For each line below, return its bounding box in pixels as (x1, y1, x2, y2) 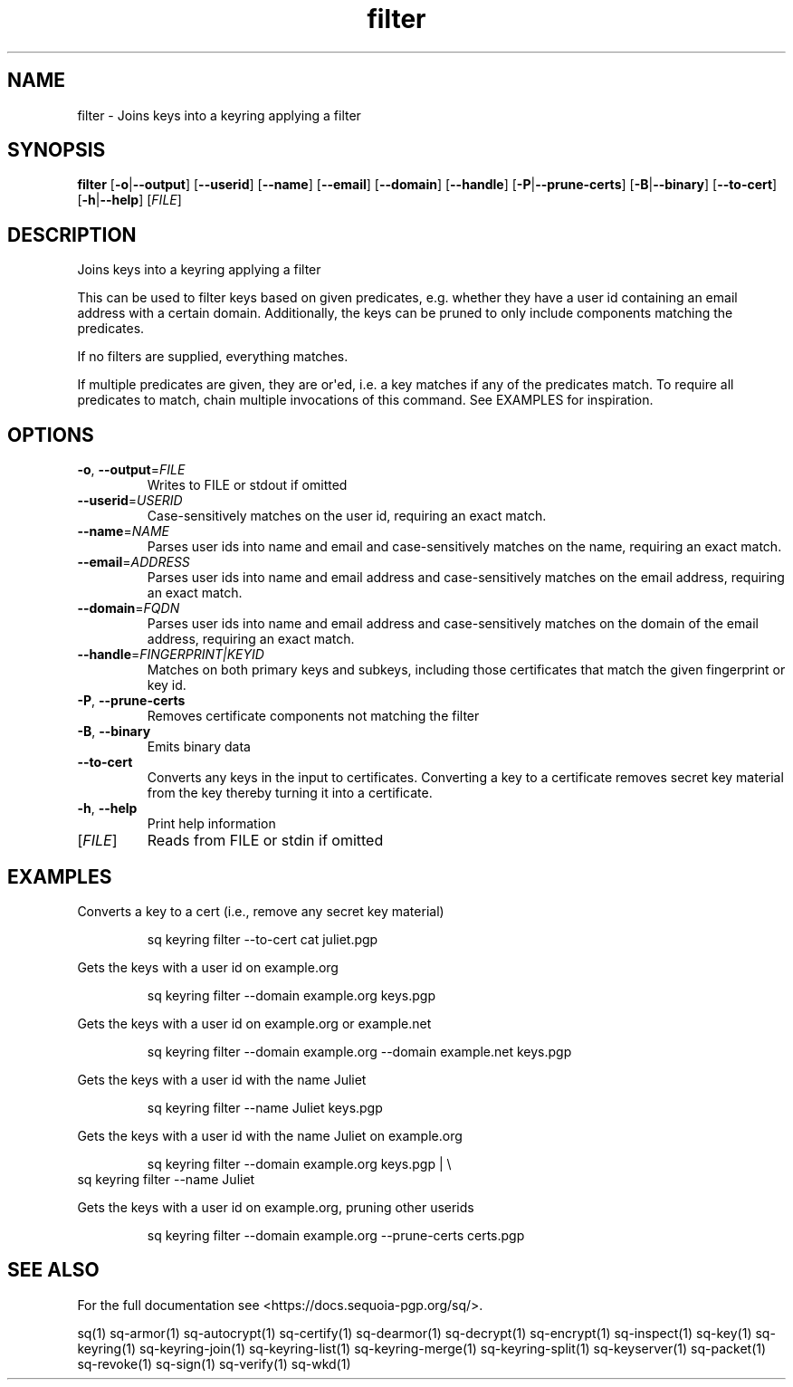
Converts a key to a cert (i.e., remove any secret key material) (77, 903, 444, 919)
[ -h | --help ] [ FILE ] (77, 192, 182, 208)
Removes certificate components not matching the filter (147, 708, 480, 724)
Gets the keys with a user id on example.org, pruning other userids (77, 1199, 474, 1215)
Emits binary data (147, 739, 251, 755)
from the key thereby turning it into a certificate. (147, 785, 433, 801)
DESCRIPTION (7, 223, 137, 246)
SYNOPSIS (7, 139, 106, 162)
